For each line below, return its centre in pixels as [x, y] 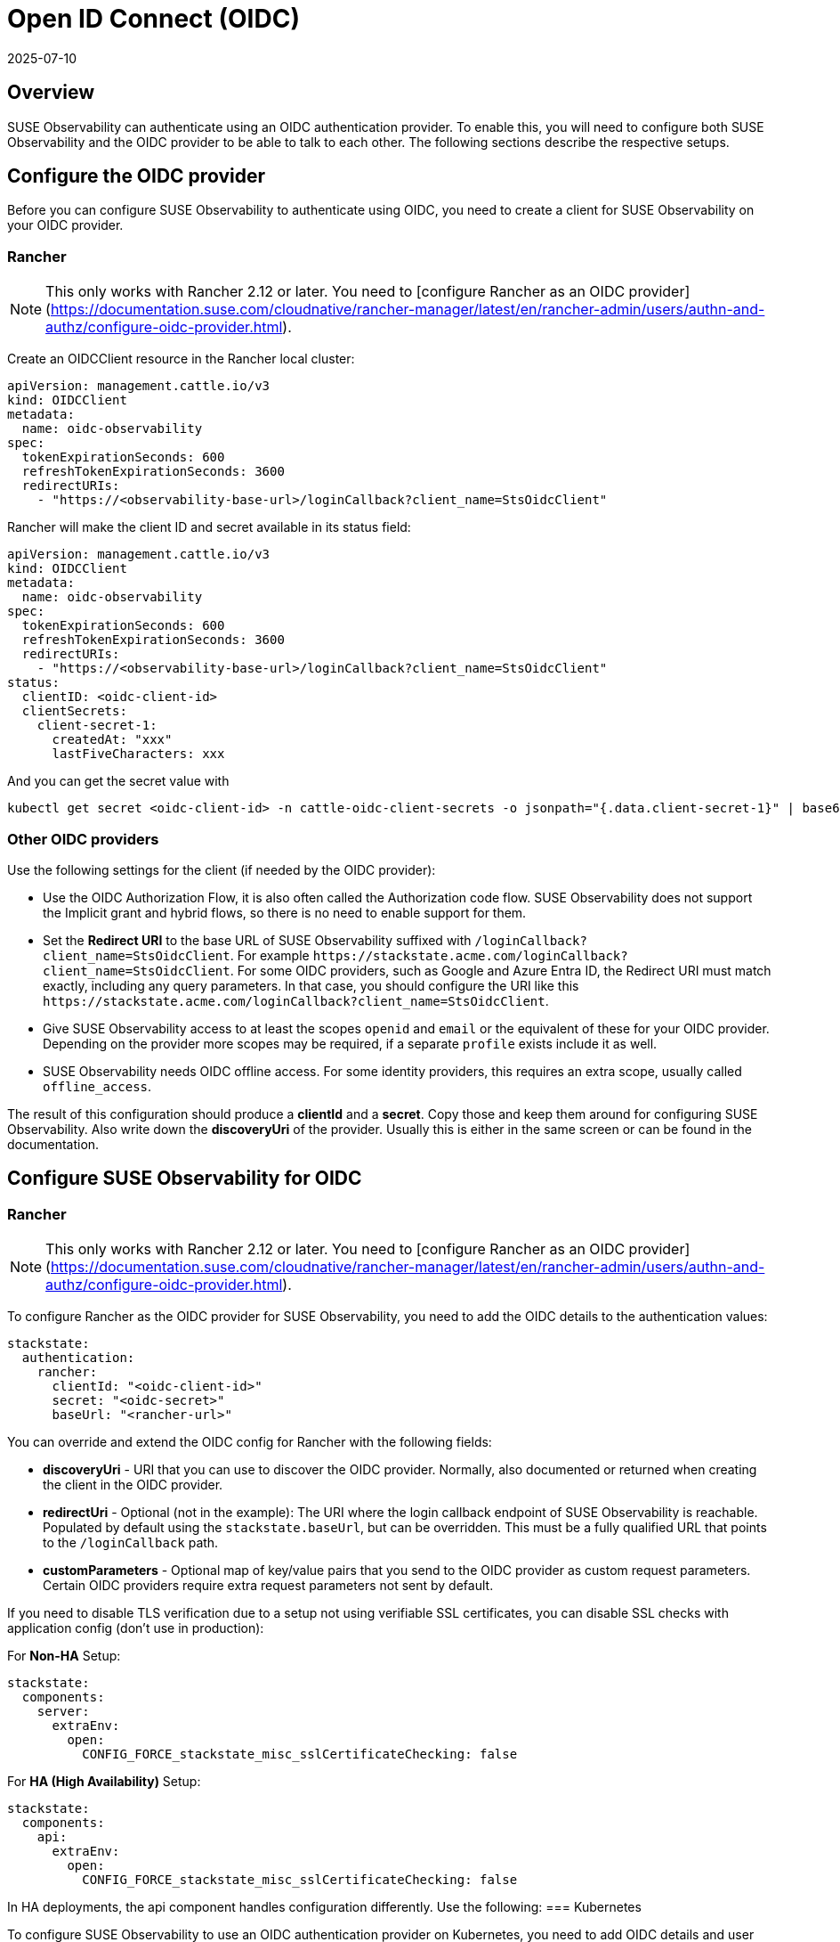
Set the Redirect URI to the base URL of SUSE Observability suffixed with [257, 940]
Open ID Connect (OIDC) [153, 19]
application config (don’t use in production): [136, 1628]
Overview [51, 93]
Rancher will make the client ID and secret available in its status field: [209, 527]
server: [63, 1712]
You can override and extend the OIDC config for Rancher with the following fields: [250, 1442]
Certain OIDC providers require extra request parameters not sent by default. [268, 1586]
